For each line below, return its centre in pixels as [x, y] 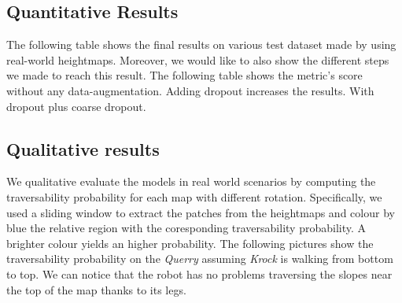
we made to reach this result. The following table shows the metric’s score [184, 75]
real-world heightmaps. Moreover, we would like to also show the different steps [198, 59]
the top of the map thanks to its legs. [96, 289]
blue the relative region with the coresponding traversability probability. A [186, 228]
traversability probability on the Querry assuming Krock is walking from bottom [200, 259]
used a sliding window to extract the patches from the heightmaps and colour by [201, 212]
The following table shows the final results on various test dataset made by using [201, 44]
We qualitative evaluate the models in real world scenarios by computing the [191, 181]
